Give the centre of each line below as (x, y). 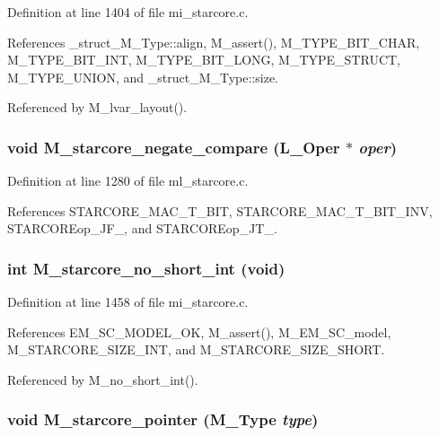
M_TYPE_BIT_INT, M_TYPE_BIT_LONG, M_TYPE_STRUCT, (204, 60)
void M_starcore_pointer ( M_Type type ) (163, 419)
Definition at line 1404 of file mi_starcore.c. (128, 12)
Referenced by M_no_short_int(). (103, 379)
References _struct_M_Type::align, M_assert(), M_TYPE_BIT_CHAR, (214, 42)
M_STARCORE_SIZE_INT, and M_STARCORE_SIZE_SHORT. (196, 349)
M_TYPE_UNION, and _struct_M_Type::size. (143, 77)
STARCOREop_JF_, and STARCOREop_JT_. (142, 228)
